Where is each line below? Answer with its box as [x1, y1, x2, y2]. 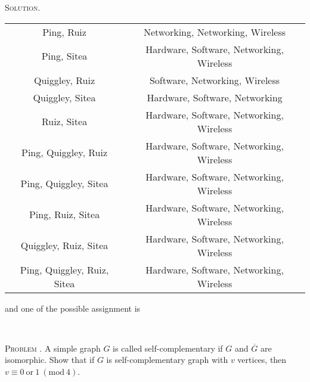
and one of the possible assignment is [5, 302, 141, 314]
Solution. [5, 1, 41, 13]
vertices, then [237, 353, 287, 366]
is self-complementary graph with [106, 353, 228, 366]
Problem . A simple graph [5, 341, 101, 354]
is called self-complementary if [113, 341, 223, 354]
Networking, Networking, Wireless [143, 24, 286, 39]
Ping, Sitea [41, 49, 88, 63]
